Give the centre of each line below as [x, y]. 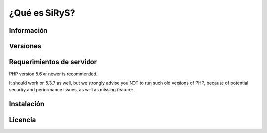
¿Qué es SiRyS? [42, 13]
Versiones [25, 46]
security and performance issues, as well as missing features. [72, 89]
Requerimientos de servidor [53, 62]
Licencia [22, 119]
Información [28, 30]
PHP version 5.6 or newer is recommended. [53, 74]
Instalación [27, 104]
